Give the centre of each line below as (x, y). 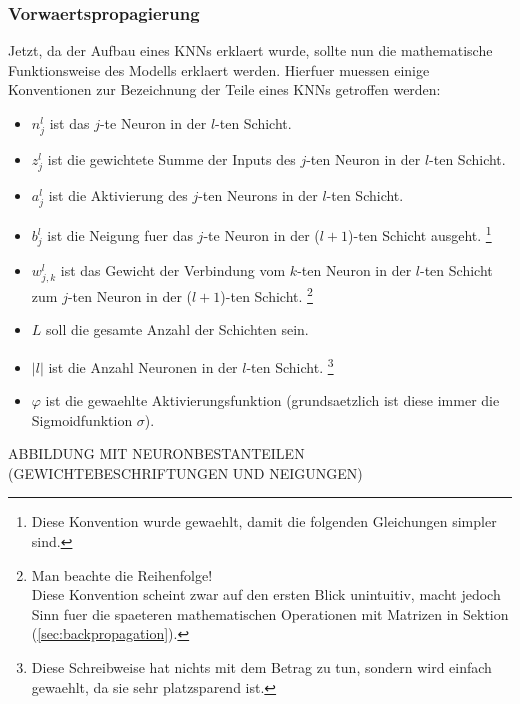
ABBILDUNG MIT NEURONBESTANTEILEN (156, 453)
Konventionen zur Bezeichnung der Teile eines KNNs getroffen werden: (224, 89)
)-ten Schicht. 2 (266, 294)
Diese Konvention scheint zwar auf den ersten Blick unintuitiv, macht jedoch (266, 594)
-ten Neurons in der (258, 195)
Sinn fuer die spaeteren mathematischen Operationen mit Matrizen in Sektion (270, 613)
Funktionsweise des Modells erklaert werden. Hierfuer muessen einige (219, 69)
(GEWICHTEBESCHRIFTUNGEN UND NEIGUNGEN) (185, 472)
